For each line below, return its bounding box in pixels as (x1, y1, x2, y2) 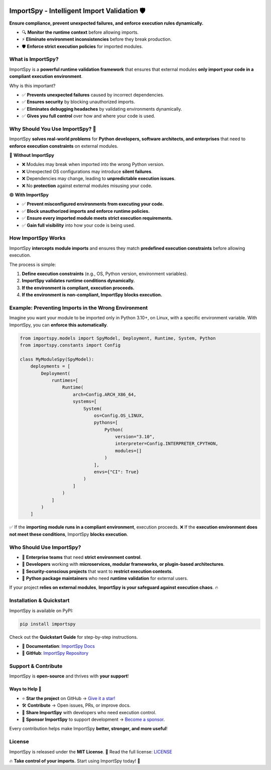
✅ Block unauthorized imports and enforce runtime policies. (22, 208, 150, 214)
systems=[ (73, 399, 97, 404)
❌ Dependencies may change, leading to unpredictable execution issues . (22, 176, 176, 182)
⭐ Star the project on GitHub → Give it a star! (22, 695, 115, 701)
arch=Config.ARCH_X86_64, (73, 391, 137, 397)
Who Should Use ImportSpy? (9, 544, 81, 551)
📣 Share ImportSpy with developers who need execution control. (22, 709, 157, 715)
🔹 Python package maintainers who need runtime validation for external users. (22, 575, 188, 581)
